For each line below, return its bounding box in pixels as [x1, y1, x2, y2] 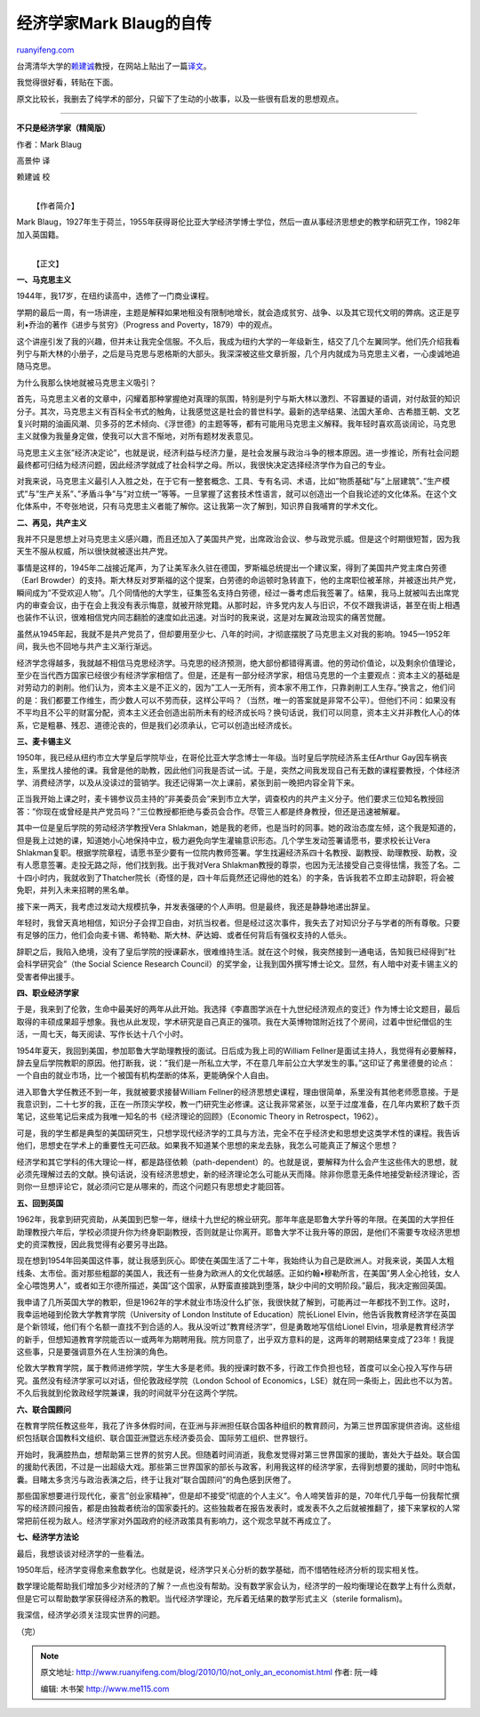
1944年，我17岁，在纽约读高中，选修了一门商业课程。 [16, 290, 214, 302]
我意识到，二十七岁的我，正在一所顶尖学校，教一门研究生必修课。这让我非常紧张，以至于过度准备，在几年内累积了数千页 [16, 1099, 460, 1110]
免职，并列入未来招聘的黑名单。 [16, 885, 133, 895]
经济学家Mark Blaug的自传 [16, 13, 212, 33]
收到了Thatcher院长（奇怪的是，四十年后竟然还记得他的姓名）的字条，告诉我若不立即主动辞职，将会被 [78, 872, 455, 883]
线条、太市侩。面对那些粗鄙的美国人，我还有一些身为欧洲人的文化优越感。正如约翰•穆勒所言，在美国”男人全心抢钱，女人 [16, 1268, 461, 1278]
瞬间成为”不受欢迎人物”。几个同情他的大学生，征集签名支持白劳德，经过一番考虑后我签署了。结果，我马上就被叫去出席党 [16, 587, 460, 598]
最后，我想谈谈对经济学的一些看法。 [16, 1548, 149, 1559]
